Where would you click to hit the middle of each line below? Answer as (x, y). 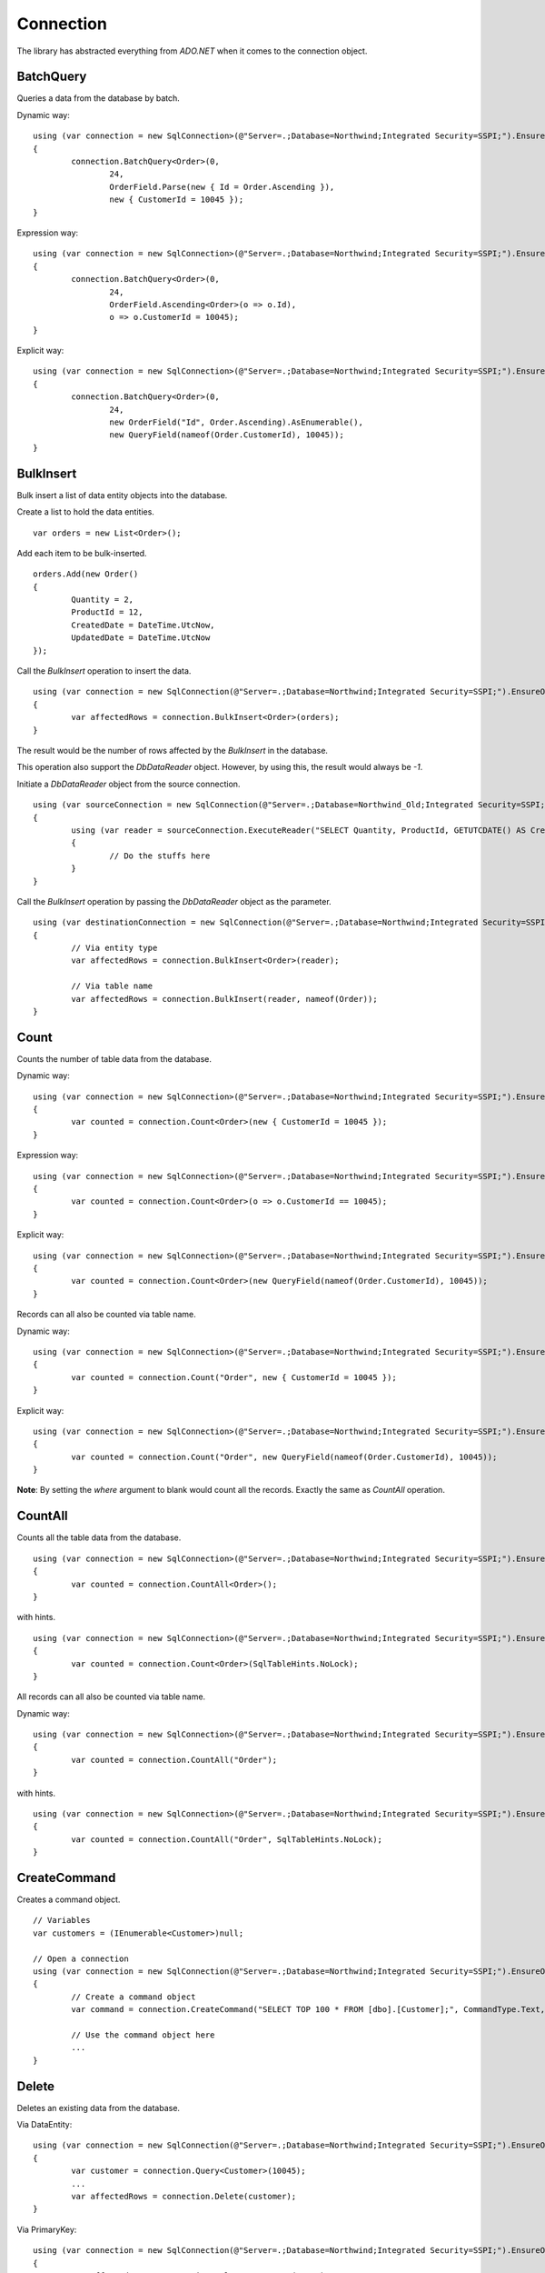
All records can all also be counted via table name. (111, 1697)
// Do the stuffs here (160, 856)
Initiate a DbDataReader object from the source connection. (129, 784)
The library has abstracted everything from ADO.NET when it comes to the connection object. (192, 51)
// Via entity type (114, 948)
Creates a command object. (69, 1899)
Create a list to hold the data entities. (85, 512)
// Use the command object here (143, 2035)
